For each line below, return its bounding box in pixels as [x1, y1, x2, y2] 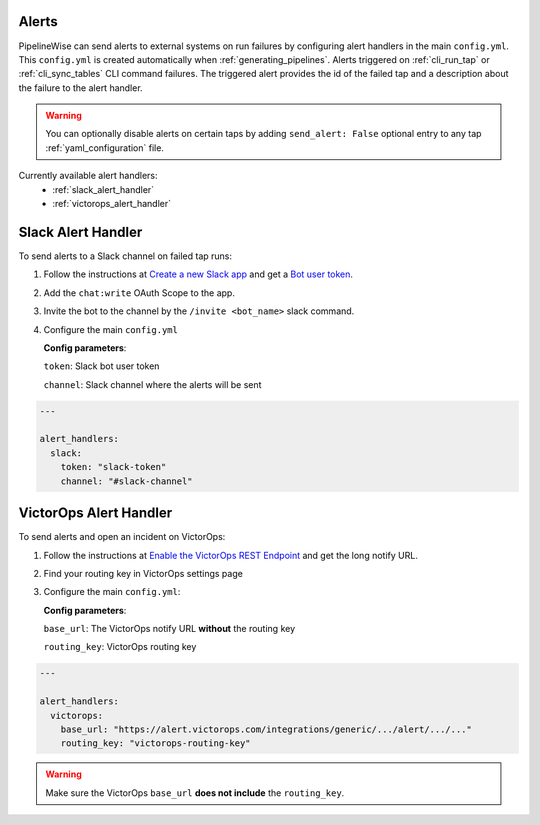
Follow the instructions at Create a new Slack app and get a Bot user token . [43, 268, 354, 280]
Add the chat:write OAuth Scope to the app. [43, 286, 235, 299]
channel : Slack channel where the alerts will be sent [43, 378, 262, 390]
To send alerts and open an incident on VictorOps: [18, 531, 226, 543]
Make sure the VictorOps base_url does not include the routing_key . [45, 786, 345, 799]
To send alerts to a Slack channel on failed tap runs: [18, 250, 233, 262]
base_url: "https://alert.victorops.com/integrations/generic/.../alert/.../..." [60, 724, 472, 735]
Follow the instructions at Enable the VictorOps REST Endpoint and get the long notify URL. [43, 549, 419, 561]
